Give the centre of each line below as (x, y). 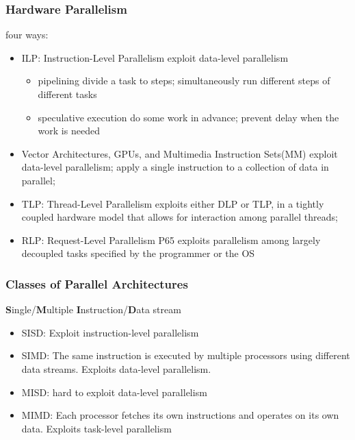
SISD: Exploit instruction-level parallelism (110, 332)
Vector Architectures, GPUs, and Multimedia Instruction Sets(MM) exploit (180, 153)
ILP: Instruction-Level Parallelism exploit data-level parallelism (155, 57)
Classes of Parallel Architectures (97, 283)
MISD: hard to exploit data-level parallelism (114, 392)
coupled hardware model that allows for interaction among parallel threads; (180, 217)
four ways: (27, 35)
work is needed (69, 131)
